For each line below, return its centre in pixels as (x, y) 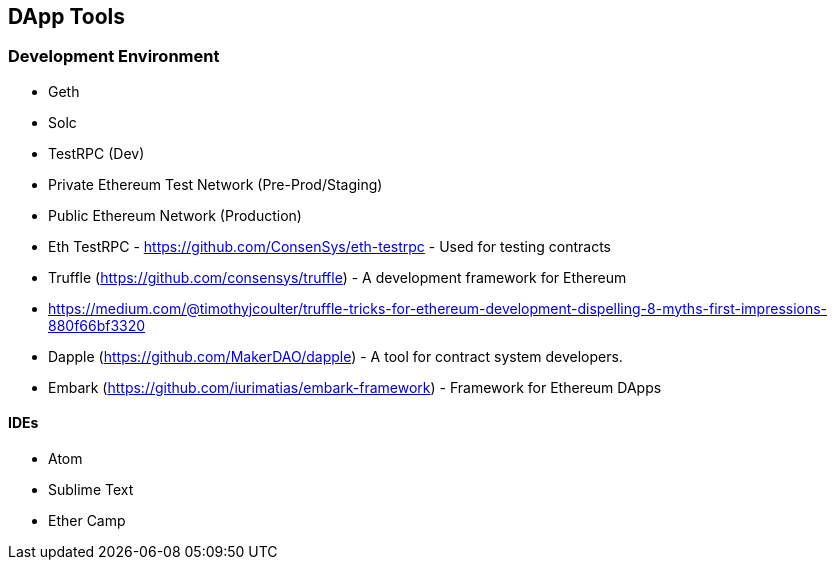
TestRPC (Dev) (96, 153)
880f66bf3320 (97, 325)
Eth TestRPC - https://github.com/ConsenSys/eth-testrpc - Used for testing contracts (329, 246)
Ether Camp (87, 521)
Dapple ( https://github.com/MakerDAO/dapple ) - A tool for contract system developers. (335, 356)
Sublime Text (91, 490)
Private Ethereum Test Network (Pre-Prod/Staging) (215, 184)
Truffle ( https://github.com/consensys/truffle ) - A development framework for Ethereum (337, 277)
